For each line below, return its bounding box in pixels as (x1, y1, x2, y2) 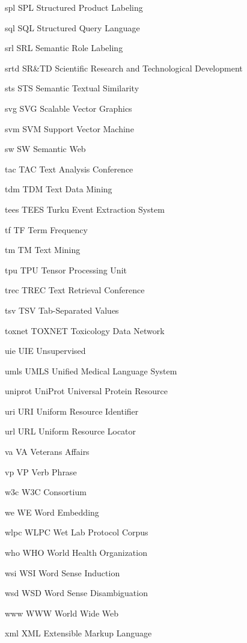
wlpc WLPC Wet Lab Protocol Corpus (5, 526, 148, 538)
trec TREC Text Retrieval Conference (5, 284, 145, 296)
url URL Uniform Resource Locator (5, 425, 136, 437)
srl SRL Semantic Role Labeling (5, 41, 123, 54)
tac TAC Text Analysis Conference (5, 162, 133, 175)
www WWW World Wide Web (5, 606, 119, 619)
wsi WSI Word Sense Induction (5, 566, 120, 579)
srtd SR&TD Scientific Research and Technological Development (5, 61, 243, 74)
